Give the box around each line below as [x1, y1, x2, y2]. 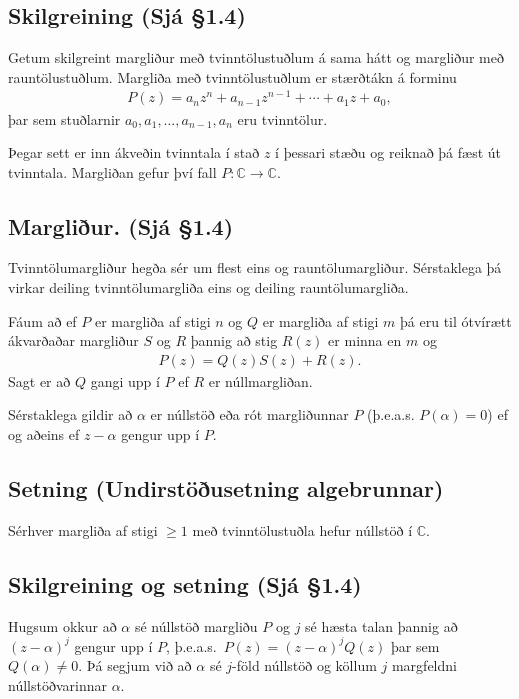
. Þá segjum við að [78, 655, 192, 676]
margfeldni [391, 655, 457, 676]
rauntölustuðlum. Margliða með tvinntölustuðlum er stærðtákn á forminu [8, 66, 457, 87]
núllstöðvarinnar [8, 674, 107, 695]
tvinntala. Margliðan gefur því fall [8, 161, 217, 182]
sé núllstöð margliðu [134, 615, 258, 636]
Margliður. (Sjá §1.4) [8, 210, 234, 241]
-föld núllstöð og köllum [232, 655, 377, 676]
